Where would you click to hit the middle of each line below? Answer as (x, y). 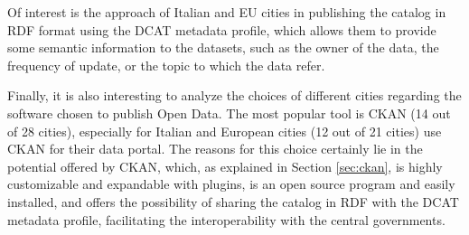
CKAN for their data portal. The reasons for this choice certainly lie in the (215, 149)
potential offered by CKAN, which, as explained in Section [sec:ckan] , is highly (225, 166)
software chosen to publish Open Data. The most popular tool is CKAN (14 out (229, 113)
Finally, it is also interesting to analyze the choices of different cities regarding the (234, 95)
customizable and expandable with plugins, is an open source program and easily (231, 184)
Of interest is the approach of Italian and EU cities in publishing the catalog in (227, 12)
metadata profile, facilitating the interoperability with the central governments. (226, 219)
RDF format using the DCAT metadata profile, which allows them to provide (222, 29)
